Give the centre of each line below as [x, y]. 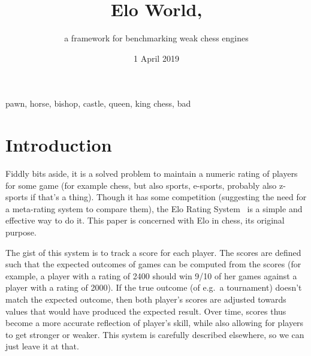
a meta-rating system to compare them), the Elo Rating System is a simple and [154, 208]
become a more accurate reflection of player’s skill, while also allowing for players [155, 323]
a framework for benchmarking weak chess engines [156, 38]
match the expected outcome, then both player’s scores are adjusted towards [146, 299]
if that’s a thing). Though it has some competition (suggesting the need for [168, 197]
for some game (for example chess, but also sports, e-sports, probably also [141, 185]
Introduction [59, 145]
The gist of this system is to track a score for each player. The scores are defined [153, 252]
